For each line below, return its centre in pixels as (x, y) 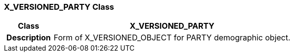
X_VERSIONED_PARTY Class (59, 7)
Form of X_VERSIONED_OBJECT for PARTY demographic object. (172, 38)
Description (29, 38)
